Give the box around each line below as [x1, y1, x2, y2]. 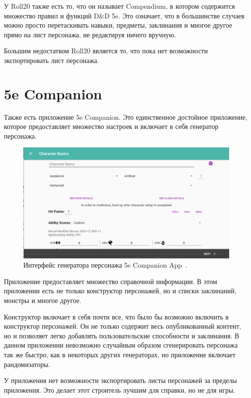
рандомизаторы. [4, 359, 50, 369]
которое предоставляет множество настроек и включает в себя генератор [4, 121, 218, 131]
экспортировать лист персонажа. [4, 55, 99, 65]
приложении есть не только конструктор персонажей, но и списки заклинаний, [4, 286, 236, 296]
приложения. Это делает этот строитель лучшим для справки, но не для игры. [4, 384, 235, 395]
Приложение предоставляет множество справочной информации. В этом [4, 276, 218, 286]
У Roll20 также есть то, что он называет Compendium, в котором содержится [4, 1, 235, 11]
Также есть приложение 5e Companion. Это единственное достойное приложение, [4, 111, 248, 122]
